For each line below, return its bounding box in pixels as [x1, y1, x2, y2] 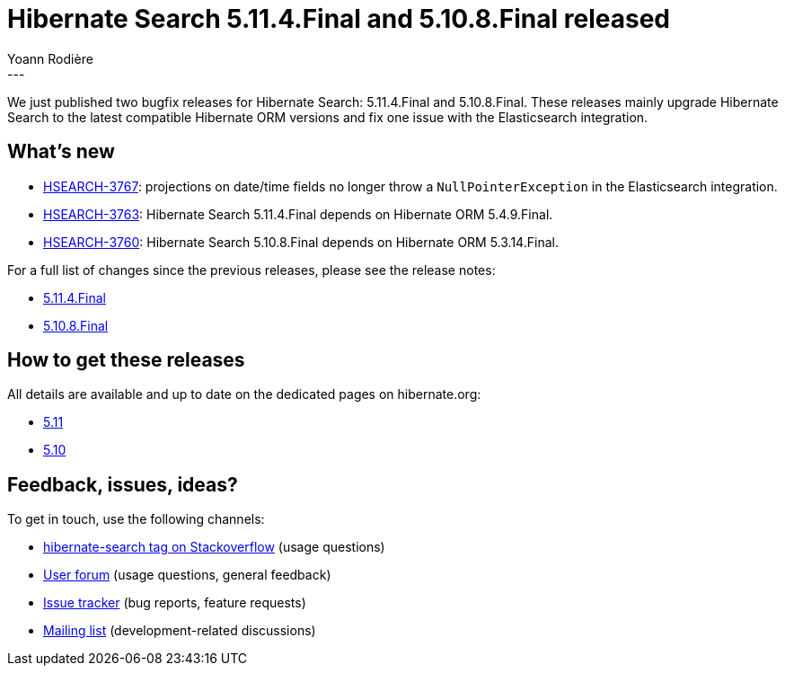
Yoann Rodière [7, 50, 93, 66]
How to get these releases [7, 349, 245, 372]
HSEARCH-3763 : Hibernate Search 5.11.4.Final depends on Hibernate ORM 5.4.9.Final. [43, 206, 553, 222]
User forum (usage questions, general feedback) [43, 567, 331, 583]
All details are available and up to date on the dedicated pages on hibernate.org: [7, 386, 481, 403]
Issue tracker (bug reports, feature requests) [43, 595, 306, 611]
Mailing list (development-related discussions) [43, 623, 316, 639]
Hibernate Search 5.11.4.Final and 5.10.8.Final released [7, 4, 670, 34]
